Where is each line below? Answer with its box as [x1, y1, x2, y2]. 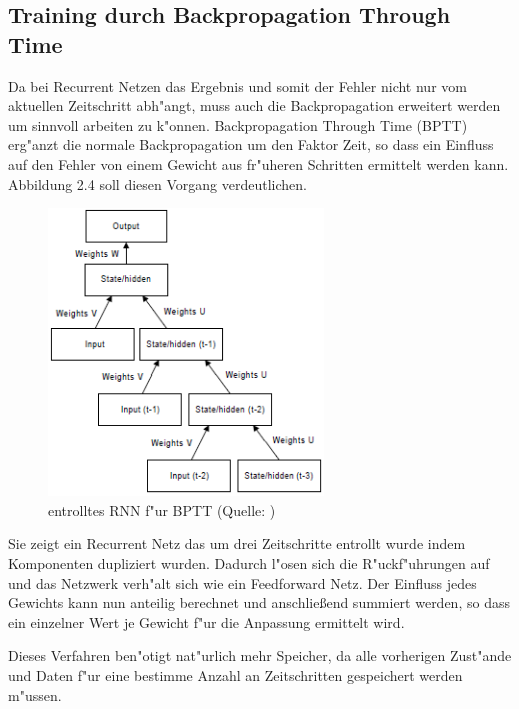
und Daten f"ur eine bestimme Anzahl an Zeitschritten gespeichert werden [8, 664, 463, 685]
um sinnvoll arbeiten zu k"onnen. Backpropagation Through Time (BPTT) [8, 114, 468, 135]
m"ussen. [8, 684, 62, 705]
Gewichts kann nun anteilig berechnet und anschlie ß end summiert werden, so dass [8, 592, 510, 613]
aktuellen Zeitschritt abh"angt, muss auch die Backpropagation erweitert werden [8, 95, 501, 116]
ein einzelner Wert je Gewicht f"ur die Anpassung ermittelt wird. [8, 611, 405, 632]
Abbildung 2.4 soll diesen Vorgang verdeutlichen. [8, 173, 307, 194]
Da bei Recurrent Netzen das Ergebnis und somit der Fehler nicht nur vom [8, 75, 467, 96]
